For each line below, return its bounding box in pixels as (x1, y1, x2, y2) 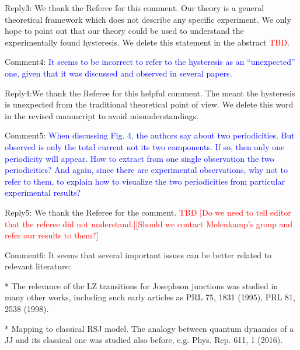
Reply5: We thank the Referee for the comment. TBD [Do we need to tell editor (5, 206, 291, 218)
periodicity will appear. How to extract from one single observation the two (5, 152, 274, 164)
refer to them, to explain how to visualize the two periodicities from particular (5, 175, 285, 187)
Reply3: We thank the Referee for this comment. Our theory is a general (5, 2, 264, 13)
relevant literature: (5, 260, 71, 272)
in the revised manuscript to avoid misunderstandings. (5, 109, 199, 122)
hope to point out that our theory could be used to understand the (5, 25, 244, 37)
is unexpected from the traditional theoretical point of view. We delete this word (5, 98, 294, 110)
